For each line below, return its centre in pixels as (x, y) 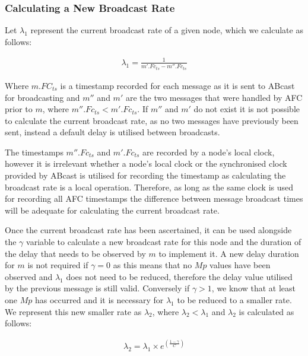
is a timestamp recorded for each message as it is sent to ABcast (177, 85)
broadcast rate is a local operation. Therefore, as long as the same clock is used (149, 187)
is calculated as (266, 311)
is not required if (58, 265)
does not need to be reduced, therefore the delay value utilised (179, 276)
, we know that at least (254, 288)
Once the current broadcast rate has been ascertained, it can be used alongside (148, 230)
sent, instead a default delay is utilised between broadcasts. (112, 132)
